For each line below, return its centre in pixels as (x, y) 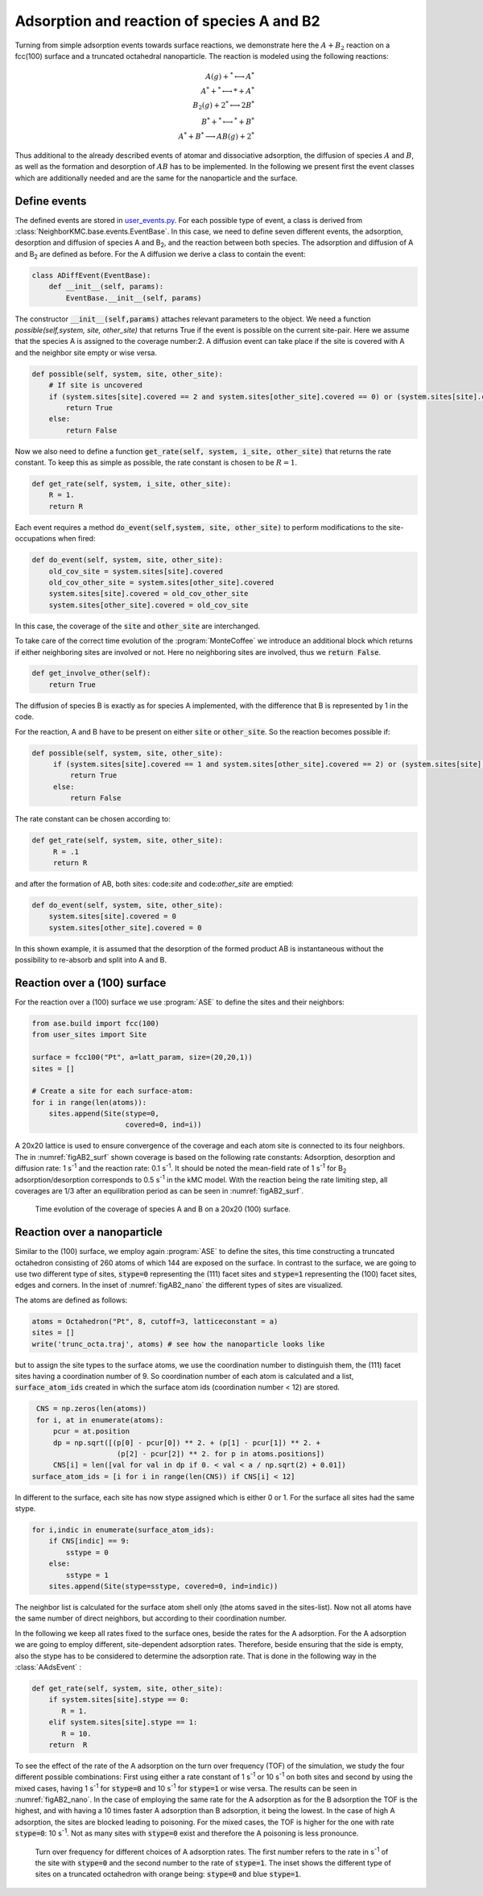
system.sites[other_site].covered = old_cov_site (149, 605)
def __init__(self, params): (106, 287)
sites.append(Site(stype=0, (104, 1114)
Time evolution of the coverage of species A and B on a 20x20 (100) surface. (163, 1209)
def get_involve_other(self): (91, 673)
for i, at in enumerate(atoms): (100, 1420)
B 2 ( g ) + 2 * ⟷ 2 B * (224, 106)
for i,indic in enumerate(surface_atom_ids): (123, 1530)
